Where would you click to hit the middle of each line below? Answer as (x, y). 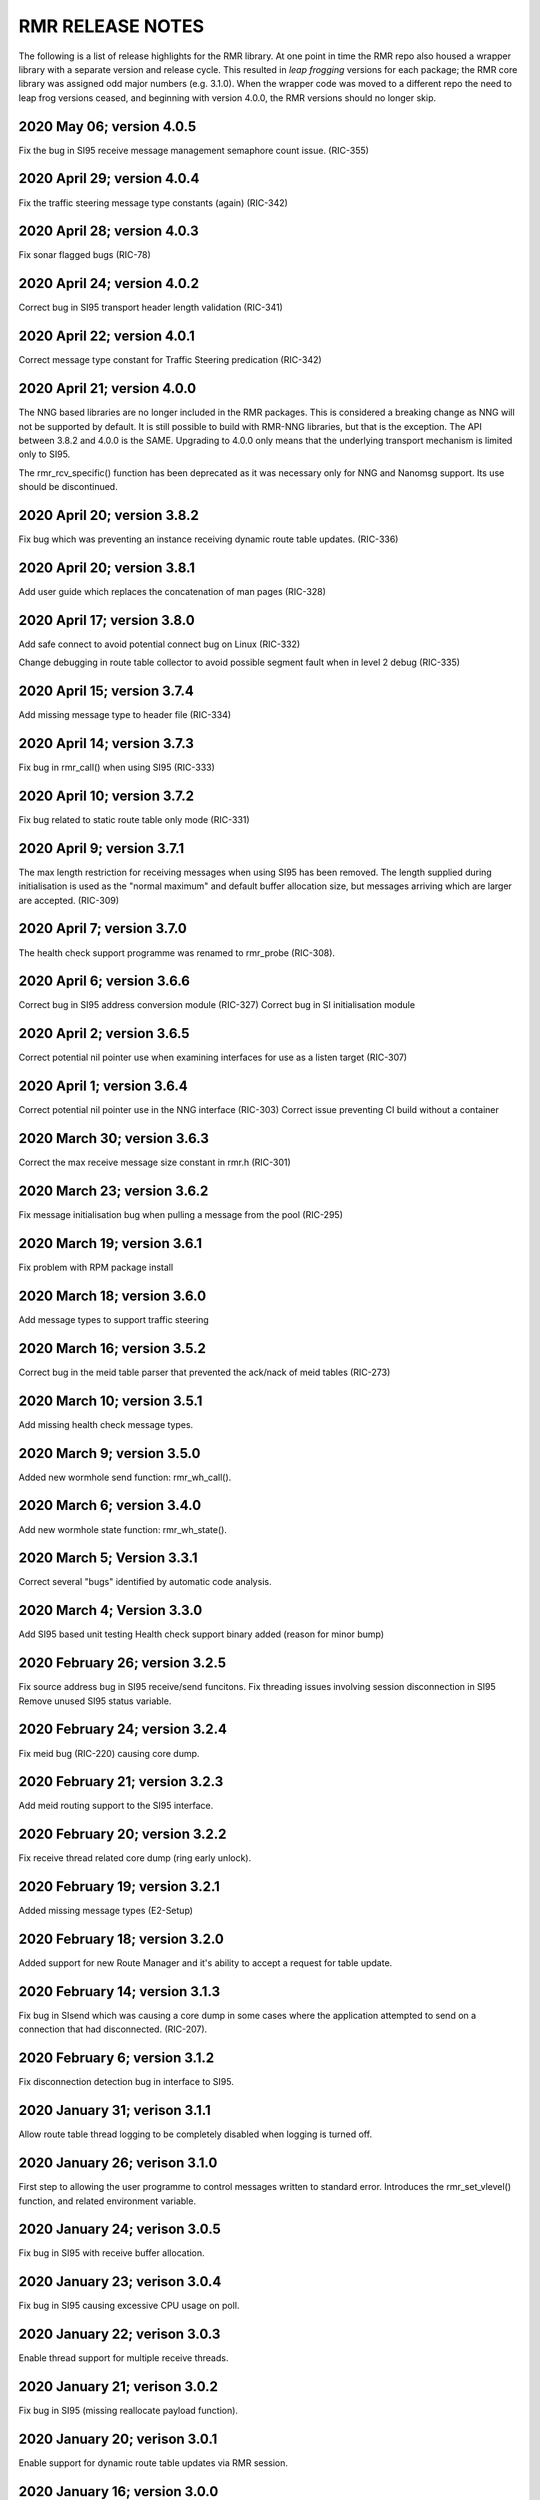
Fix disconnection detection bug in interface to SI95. (126, 2082)
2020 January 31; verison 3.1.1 (115, 2110)
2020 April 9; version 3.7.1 (101, 848)
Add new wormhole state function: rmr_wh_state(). (122, 1529)
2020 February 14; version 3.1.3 (119, 1991)
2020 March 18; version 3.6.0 (112, 1295)
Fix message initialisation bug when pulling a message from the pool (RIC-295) (181, 1215)
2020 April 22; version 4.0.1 (106, 336)
